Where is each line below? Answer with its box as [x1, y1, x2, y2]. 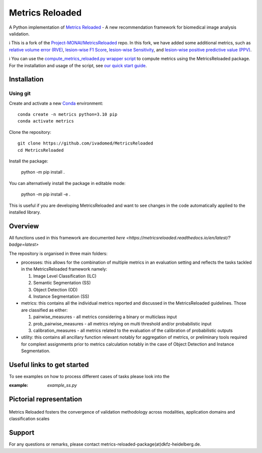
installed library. [9, 209, 41, 215]
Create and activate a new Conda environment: [9, 100, 103, 106]
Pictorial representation [9, 395, 82, 403]
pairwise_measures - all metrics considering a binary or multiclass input [33, 314, 177, 320]
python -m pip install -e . [21, 191, 70, 197]
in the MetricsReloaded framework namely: [21, 266, 108, 272]
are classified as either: [21, 307, 68, 313]
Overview [9, 222, 39, 230]
